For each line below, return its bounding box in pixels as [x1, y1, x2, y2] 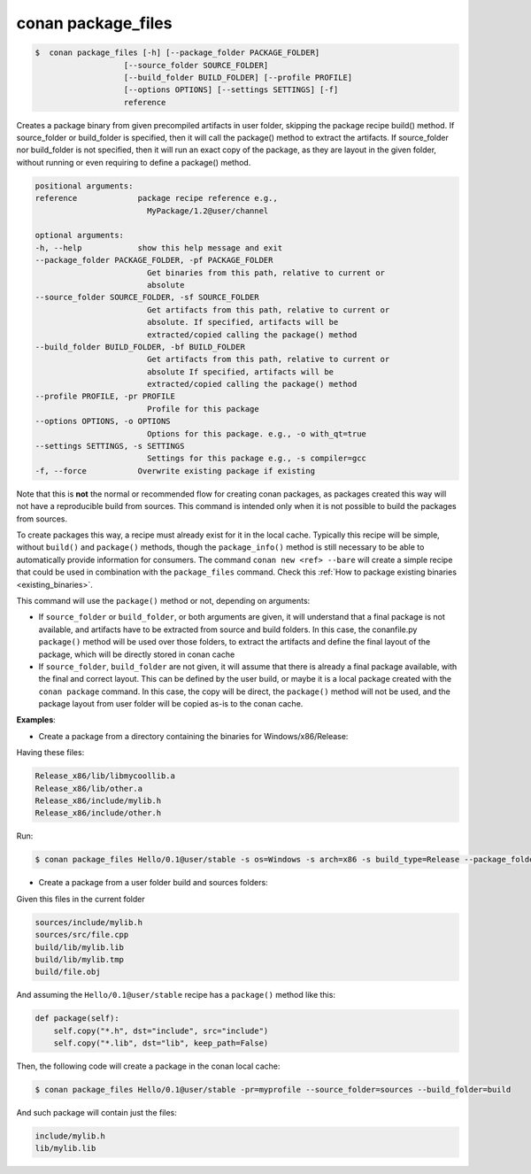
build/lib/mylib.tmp [35, 954, 124, 964]
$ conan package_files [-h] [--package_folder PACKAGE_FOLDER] [35, 48, 320, 58]
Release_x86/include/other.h [35, 808, 162, 818]
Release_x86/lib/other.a [35, 784, 143, 793]
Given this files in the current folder [16, 893, 145, 904]
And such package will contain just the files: [16, 1107, 177, 1117]
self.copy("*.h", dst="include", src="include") [53, 1025, 269, 1036]
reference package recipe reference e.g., [35, 193, 278, 204]
